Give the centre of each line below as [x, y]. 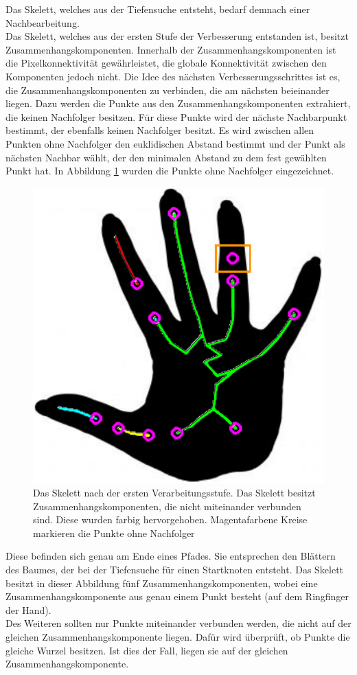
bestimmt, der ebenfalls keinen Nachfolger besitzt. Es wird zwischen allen [160, 130]
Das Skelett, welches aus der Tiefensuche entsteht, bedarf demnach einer [158, 9]
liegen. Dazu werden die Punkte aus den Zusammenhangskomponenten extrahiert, [178, 103]
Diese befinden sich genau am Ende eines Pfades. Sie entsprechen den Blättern [171, 556]
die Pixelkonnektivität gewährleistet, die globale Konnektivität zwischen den [166, 63]
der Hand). [28, 609]
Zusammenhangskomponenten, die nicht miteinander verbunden [167, 506]
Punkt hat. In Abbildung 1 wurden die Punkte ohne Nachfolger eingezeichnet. [170, 171]
